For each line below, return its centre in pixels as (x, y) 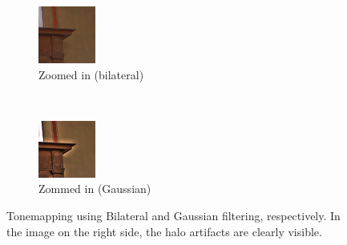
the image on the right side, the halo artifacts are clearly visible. (164, 231)
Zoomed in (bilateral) (91, 74)
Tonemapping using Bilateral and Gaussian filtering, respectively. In (173, 215)
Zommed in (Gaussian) (95, 189)
